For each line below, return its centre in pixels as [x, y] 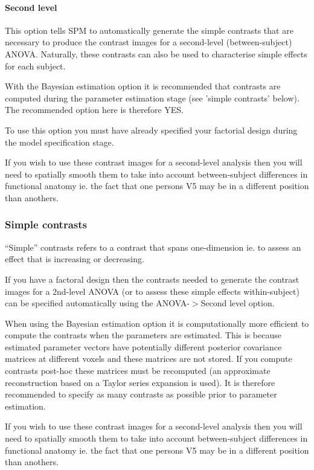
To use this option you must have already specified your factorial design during [151, 130]
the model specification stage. [59, 142]
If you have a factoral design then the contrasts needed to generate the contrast [152, 279]
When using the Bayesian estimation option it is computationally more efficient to [157, 323]
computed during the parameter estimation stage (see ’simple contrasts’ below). [152, 98]
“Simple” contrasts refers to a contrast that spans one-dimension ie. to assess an [153, 247]
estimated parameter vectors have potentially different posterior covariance [143, 346]
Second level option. [238, 303]
